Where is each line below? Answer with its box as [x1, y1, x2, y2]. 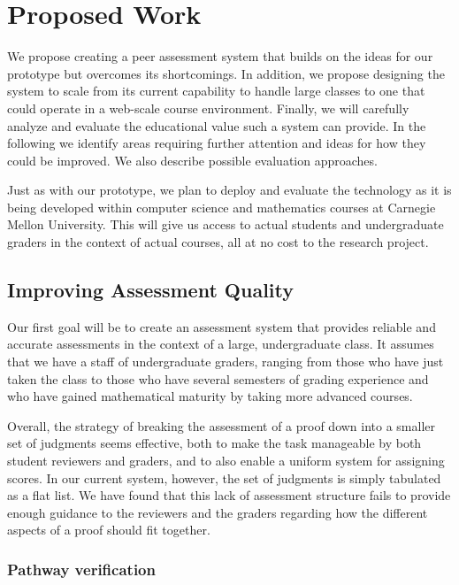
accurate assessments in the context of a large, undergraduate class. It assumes [7, 335, 434, 353]
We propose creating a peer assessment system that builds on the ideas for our [7, 47, 433, 65]
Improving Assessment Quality [7, 276, 295, 304]
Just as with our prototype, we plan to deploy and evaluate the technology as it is [7, 181, 452, 199]
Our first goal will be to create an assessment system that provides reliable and [7, 317, 436, 335]
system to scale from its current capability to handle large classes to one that [7, 81, 425, 100]
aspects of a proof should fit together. [7, 520, 210, 539]
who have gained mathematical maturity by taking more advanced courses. [7, 387, 413, 405]
